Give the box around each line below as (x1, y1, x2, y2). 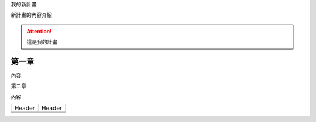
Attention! (26, 27, 52, 34)
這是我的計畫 (26, 39, 58, 46)
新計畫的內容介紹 (11, 12, 52, 19)
